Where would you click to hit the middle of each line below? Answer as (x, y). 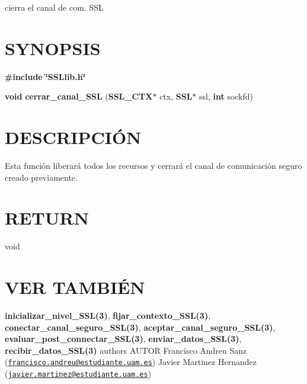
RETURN (47, 218)
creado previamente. (41, 177)
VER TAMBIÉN (75, 287)
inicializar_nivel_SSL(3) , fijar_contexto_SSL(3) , (108, 316)
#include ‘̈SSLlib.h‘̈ (45, 76)
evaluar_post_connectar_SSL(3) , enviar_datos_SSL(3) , (123, 339)
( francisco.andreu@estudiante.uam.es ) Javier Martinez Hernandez (131, 362)
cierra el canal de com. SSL (54, 7)
